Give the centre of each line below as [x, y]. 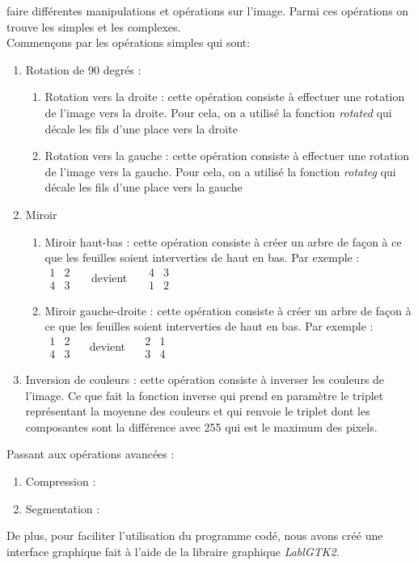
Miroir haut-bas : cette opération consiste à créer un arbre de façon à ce [223, 241]
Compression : [61, 481]
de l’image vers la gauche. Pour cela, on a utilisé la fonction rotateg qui [220, 171]
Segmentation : [63, 508]
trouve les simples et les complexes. [94, 26]
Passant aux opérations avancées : [91, 454]
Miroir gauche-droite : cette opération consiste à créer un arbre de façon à [228, 310]
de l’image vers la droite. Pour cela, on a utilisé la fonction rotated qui [218, 112]
